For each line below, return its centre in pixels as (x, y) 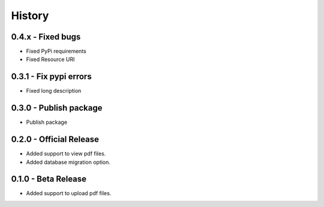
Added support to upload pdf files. (69, 193)
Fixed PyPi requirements (56, 51)
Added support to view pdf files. (66, 154)
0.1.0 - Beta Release (49, 179)
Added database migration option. (68, 162)
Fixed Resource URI (50, 59)
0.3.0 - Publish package (57, 108)
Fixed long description (54, 91)
